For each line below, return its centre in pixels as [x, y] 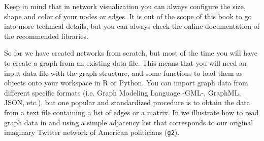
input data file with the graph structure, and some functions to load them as [123, 73]
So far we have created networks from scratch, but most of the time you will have [131, 53]
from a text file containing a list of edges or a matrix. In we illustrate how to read [131, 112]
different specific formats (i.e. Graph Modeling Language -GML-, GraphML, [123, 92]
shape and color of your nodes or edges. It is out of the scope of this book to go [128, 16]
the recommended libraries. [46, 36]
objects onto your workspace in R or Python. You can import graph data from [126, 83]
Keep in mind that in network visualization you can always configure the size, [125, 6]
